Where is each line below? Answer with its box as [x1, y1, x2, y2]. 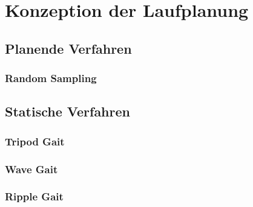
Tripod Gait [5, 133, 65, 148]
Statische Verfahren [5, 102, 130, 121]
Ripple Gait [5, 189, 64, 204]
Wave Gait [5, 161, 58, 176]
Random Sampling [5, 71, 97, 86]
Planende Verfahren [5, 39, 132, 57]
